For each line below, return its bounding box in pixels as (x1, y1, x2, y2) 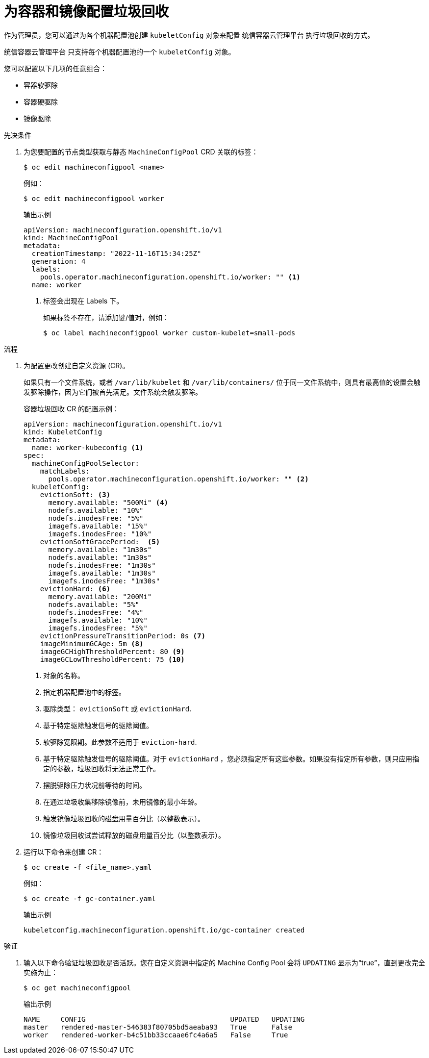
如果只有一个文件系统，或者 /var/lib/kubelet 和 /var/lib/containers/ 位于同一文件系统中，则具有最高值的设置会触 (24, 378, 421, 386)
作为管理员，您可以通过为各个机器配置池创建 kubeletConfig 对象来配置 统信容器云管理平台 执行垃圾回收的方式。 (4, 30, 375, 39)
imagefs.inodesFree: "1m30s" (48, 577, 160, 585)
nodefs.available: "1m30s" (48, 553, 152, 561)
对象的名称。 (43, 671, 84, 680)
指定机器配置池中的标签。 (43, 687, 126, 696)
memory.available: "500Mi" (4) (48, 498, 169, 506)
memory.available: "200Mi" (48, 592, 152, 601)
